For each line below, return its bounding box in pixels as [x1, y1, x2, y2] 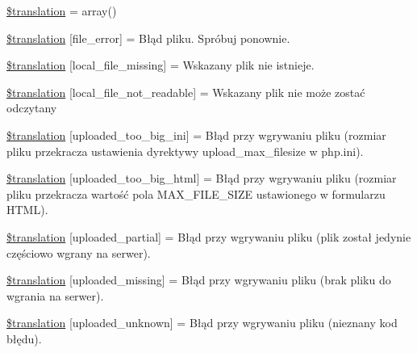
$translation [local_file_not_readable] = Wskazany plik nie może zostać [6, 83, 365, 100]
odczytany [6, 99, 57, 116]
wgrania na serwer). [6, 287, 104, 304]
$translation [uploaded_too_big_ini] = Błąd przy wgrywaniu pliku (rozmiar [6, 126, 386, 143]
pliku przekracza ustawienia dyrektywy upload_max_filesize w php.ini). [6, 142, 364, 159]
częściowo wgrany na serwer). [6, 244, 151, 261]
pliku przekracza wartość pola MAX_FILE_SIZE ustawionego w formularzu [6, 185, 386, 202]
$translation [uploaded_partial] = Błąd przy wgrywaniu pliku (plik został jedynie [6, 228, 411, 245]
